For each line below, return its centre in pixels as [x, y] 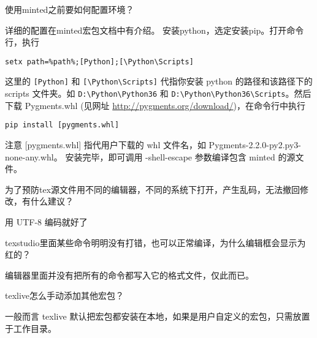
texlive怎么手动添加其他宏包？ [65, 295]
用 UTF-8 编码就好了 [46, 221]
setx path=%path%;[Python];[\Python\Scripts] [99, 62]
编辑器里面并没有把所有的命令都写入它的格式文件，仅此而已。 [129, 275]
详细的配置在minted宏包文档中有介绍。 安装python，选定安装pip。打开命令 [155, 30]
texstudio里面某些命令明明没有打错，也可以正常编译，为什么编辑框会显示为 [155, 242]
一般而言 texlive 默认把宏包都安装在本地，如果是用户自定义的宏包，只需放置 [158, 316]
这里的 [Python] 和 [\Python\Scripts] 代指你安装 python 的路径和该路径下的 [159, 81]
